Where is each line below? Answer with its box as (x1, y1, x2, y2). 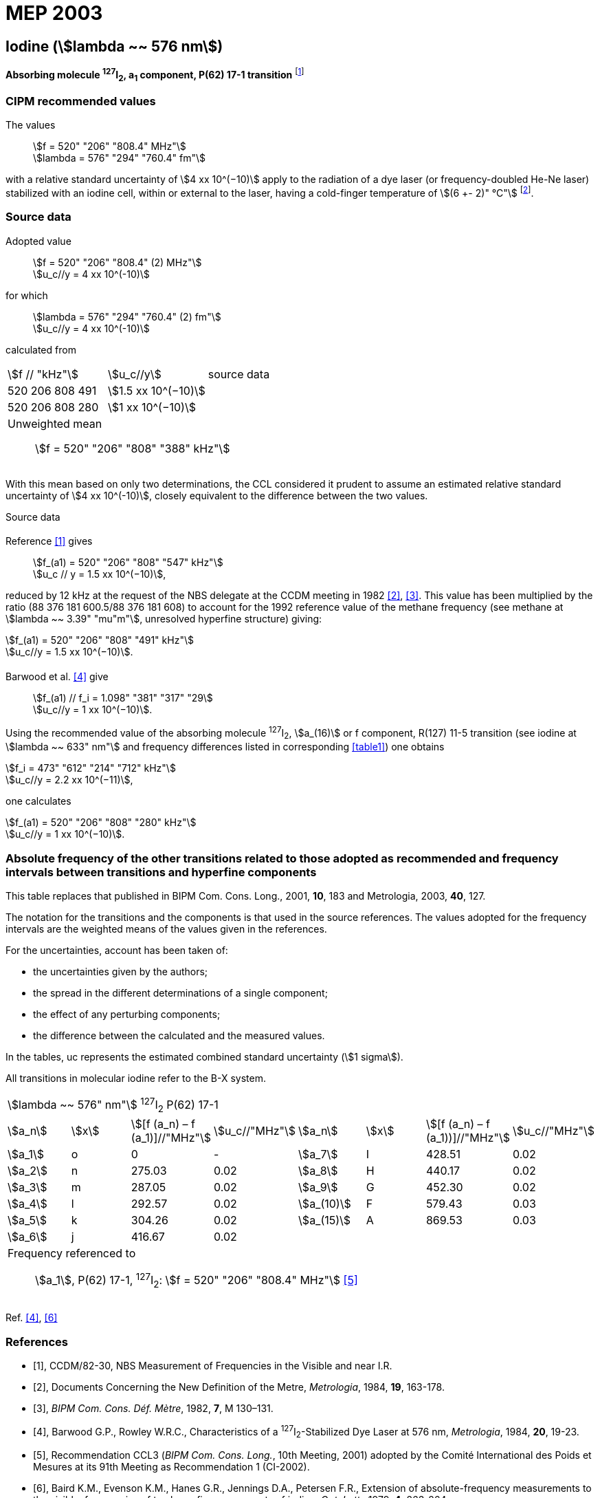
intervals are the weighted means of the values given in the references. (5, 923, 327, 935)
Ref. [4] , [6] (5, 1312, 58, 1324)
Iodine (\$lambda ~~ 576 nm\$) (5, 37, 223, 55)
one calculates (5, 795, 71, 807)
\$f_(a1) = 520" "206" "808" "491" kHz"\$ (5, 634, 194, 647)
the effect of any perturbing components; (33, 1008, 221, 1021)
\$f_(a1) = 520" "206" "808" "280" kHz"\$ (5, 816, 197, 829)
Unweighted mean (8, 416, 102, 431)
